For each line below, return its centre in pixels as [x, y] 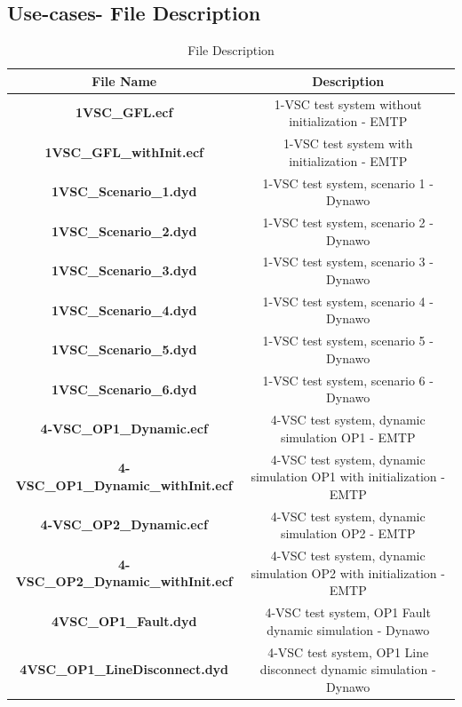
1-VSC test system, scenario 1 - [348, 183]
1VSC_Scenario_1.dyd [124, 191]
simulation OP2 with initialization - [348, 572]
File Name [124, 80]
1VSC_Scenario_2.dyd [124, 230]
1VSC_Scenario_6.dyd [124, 389]
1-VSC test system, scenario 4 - [348, 301]
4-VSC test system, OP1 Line [348, 651]
